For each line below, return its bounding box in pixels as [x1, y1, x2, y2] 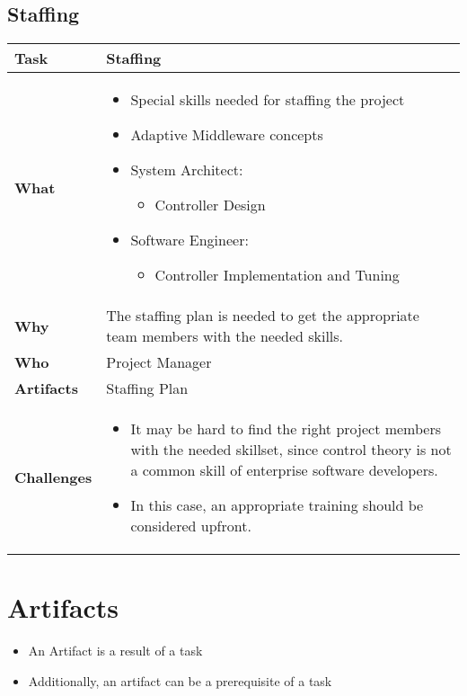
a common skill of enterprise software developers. [130, 460, 438, 481]
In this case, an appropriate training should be [130, 495, 424, 516]
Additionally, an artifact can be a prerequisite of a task [28, 671, 332, 690]
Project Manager [106, 352, 212, 373]
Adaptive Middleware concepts [130, 124, 323, 146]
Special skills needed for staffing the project [130, 89, 405, 111]
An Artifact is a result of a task [28, 641, 203, 660]
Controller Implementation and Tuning [154, 264, 400, 286]
